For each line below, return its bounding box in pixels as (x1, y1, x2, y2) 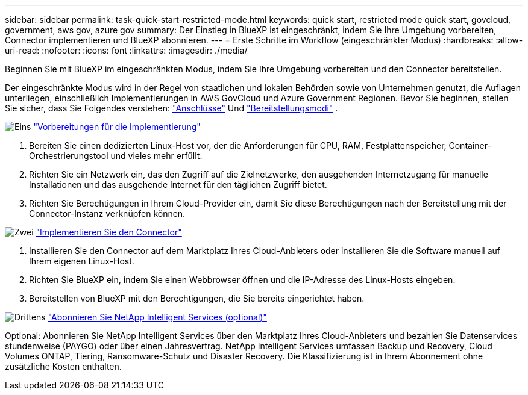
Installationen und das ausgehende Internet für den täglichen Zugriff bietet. (29, 179, 327, 190)
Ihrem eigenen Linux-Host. (29, 256, 134, 266)
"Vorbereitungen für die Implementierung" (33, 122, 201, 132)
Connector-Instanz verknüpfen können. (29, 208, 186, 219)
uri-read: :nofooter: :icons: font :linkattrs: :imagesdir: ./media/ (5, 45, 248, 55)
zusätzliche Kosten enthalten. (5, 361, 122, 372)
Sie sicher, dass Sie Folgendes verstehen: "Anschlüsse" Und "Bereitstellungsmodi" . (5, 103, 338, 113)
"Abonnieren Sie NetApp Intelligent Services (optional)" (48, 312, 267, 322)
